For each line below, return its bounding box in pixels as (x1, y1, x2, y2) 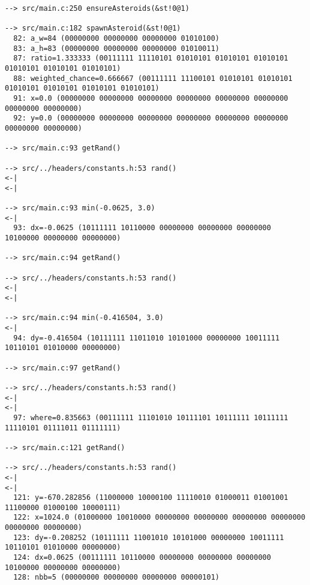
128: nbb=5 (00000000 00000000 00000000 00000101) (13, 573, 219, 582)
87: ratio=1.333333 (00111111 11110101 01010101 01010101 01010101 (13, 54, 288, 63)
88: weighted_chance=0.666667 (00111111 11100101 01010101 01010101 (13, 74, 293, 83)
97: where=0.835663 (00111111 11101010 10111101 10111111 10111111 (13, 413, 288, 422)
